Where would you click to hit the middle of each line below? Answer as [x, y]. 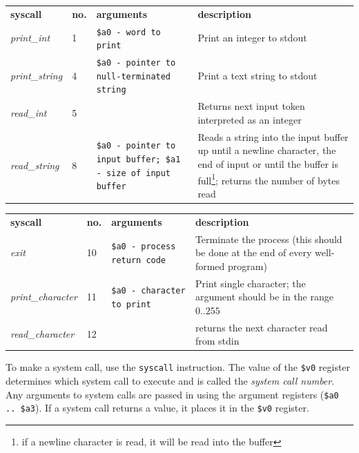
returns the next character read [261, 327]
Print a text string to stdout [258, 75]
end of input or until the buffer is [268, 164]
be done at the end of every [253, 252]
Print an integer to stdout [252, 38]
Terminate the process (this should [269, 239]
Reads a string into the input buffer [273, 136]
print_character [44, 297]
